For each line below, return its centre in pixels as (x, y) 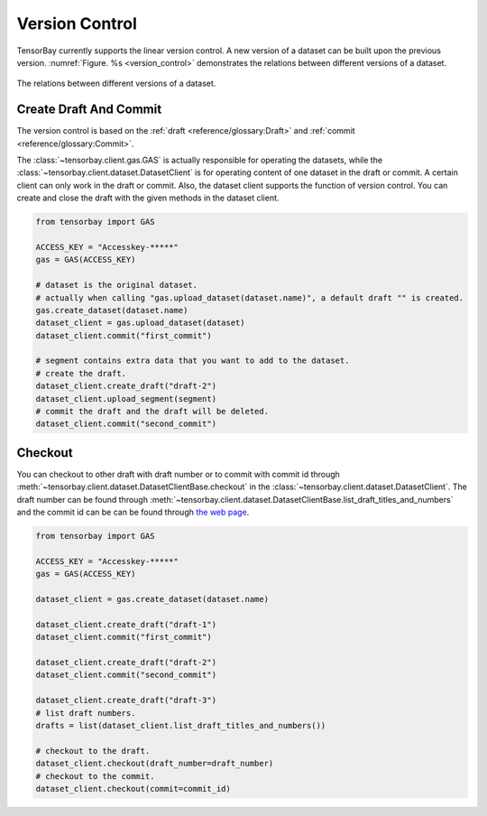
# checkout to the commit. (95, 776)
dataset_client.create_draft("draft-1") (126, 624)
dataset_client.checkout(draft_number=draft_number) (155, 764)
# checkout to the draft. (93, 751)
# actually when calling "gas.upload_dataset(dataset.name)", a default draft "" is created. (250, 297)
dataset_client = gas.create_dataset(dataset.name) (152, 599)
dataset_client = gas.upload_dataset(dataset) (140, 323)
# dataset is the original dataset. (117, 285)
